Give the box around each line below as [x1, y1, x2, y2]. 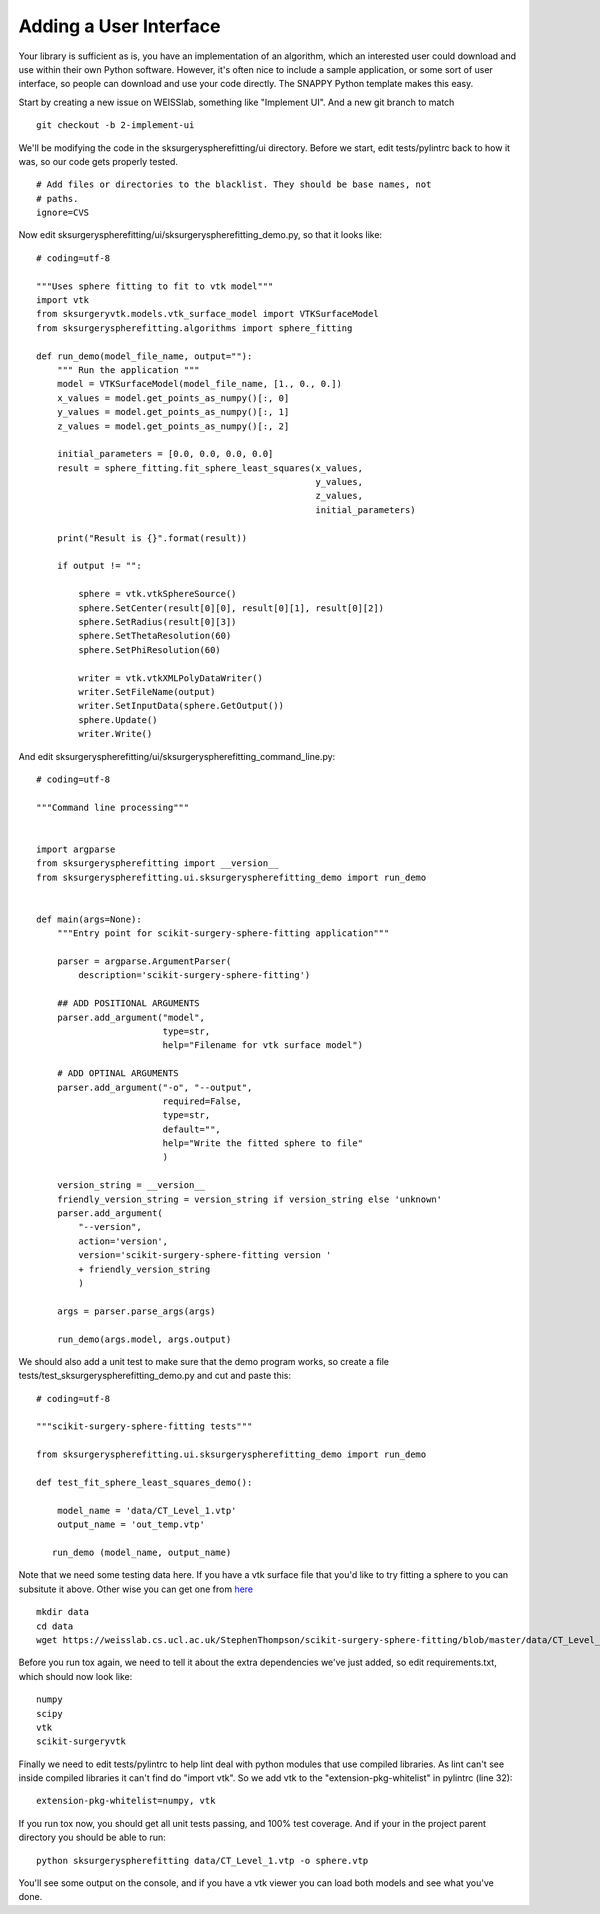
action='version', [78, 1235, 169, 1247]
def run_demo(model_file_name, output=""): [36, 350, 253, 362]
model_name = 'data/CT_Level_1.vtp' [56, 1505, 237, 1516]
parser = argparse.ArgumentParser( [56, 955, 232, 967]
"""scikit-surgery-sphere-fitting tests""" [36, 1421, 253, 1432]
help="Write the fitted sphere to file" [162, 1138, 364, 1149]
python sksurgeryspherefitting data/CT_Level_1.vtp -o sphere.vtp [36, 1855, 369, 1866]
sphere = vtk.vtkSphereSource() [78, 588, 237, 600]
